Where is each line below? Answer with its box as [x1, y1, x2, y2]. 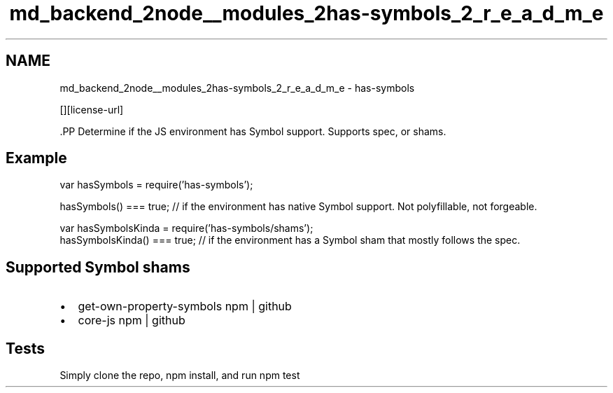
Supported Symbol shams [6, 258, 190, 276]
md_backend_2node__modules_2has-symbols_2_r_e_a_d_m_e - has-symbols [59, 81, 415, 94]
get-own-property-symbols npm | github [78, 299, 292, 314]
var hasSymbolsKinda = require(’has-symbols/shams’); [59, 222, 313, 235]
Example [6, 149, 67, 167]
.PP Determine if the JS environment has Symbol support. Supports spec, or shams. [59, 125, 446, 137]
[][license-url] [59, 103, 124, 116]
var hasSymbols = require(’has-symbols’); [59, 179, 253, 191]
